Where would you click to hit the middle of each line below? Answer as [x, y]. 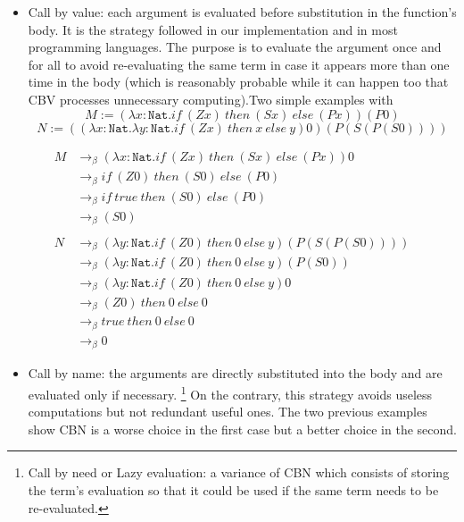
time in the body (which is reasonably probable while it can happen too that [238, 82]
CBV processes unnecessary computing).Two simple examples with [211, 99]
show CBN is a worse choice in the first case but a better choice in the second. [242, 429]
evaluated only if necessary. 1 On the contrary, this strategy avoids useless [230, 393]
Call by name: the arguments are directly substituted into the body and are [235, 373]
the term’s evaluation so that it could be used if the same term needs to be [233, 490]
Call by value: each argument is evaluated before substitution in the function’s [242, 12]
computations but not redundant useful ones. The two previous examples [228, 412]
